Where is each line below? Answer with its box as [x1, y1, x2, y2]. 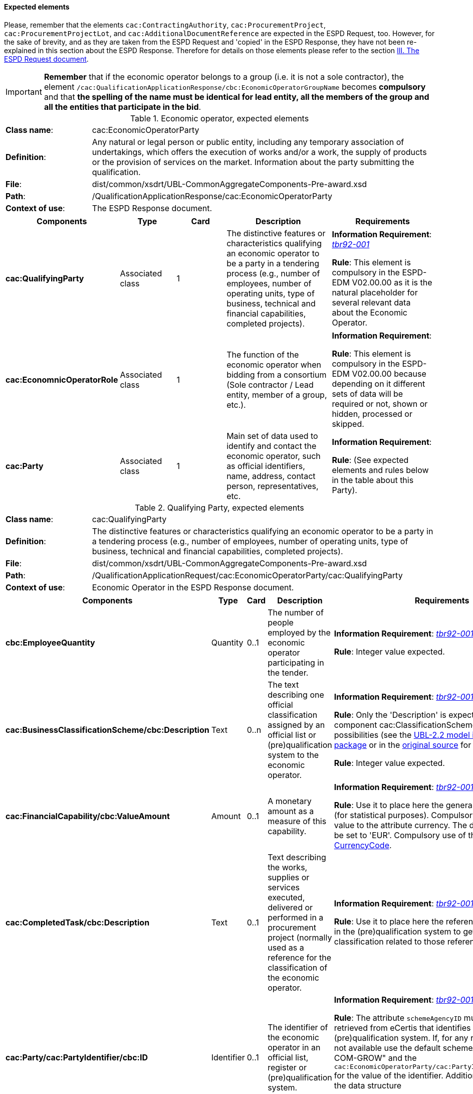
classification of [268, 962, 328, 973]
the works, [268, 862, 308, 872]
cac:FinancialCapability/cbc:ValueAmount [6, 811, 170, 821]
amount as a [268, 806, 314, 816]
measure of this [268, 816, 327, 826]
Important [6, 86, 42, 97]
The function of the [226, 349, 299, 360]
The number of [268, 607, 324, 617]
